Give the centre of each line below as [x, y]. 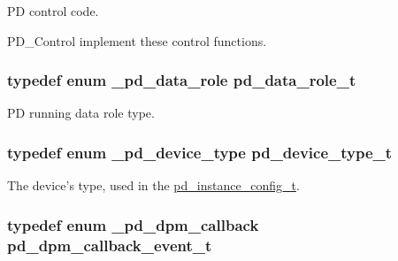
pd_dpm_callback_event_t [110, 245]
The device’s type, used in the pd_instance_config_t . [153, 185]
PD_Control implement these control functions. [137, 40]
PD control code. [53, 11]
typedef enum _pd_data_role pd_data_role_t [182, 80]
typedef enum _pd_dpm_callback [133, 224]
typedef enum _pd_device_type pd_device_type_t [200, 152]
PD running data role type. [81, 113]
